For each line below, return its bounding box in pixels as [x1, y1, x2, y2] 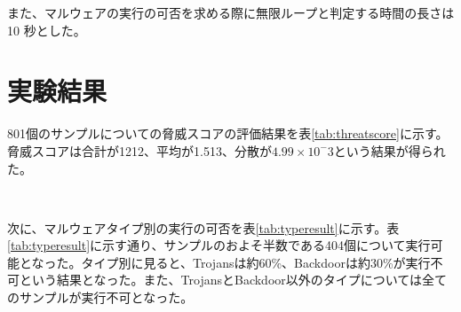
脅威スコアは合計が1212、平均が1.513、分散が [7, 141, 272, 160]
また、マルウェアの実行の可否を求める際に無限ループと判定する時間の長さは [7, 4, 455, 21]
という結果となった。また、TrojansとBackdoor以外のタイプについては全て [19, 270, 448, 289]
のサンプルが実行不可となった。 [7, 288, 194, 307]
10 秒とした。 [7, 20, 86, 39]
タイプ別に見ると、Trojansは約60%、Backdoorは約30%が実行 [81, 253, 431, 271]
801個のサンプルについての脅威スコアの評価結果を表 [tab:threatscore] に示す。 [7, 124, 449, 143]
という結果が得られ [333, 141, 446, 160]
